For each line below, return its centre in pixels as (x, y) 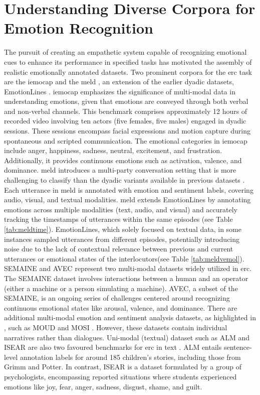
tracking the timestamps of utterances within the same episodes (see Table (118, 219)
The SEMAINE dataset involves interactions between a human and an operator (126, 278)
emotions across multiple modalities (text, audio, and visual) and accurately (121, 209)
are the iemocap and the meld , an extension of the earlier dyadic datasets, (119, 82)
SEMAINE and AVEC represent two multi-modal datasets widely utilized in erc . (128, 268)
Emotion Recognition (79, 28)
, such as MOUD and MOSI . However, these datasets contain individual (116, 327)
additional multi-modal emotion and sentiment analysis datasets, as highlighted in (130, 317)
